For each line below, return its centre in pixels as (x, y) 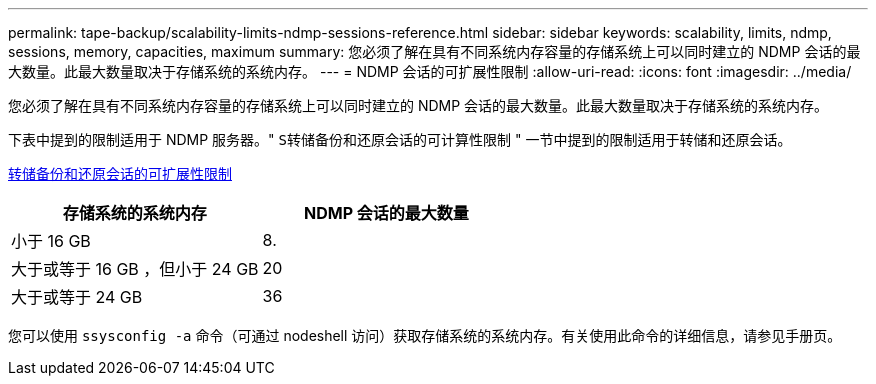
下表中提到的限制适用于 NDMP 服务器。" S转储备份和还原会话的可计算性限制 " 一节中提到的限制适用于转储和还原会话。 (400, 139)
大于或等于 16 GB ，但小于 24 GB (135, 269)
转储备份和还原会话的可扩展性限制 (120, 173)
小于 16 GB (51, 241)
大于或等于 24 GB (77, 297)
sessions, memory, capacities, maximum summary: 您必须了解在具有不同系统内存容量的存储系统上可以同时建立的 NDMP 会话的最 (434, 51)
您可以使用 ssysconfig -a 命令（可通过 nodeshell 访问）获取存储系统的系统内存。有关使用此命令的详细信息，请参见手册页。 (425, 335)
